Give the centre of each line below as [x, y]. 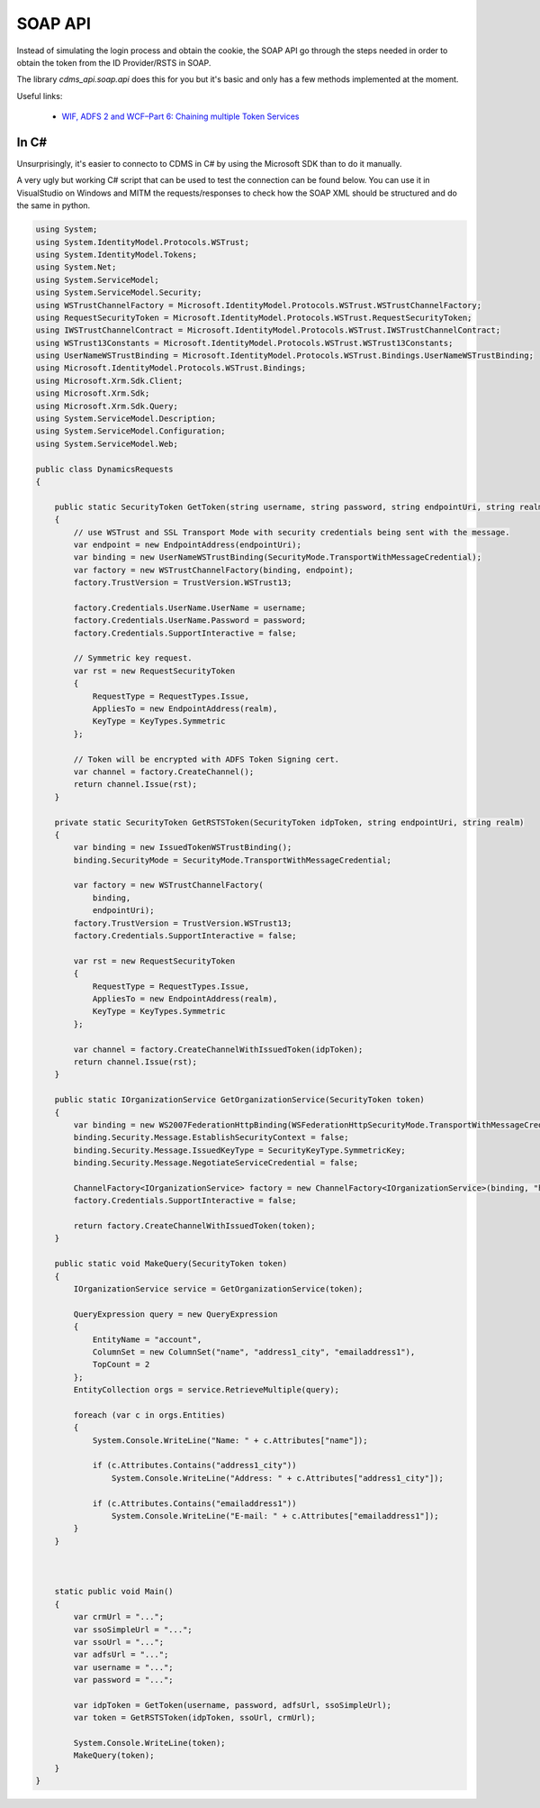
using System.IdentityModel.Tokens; [117, 254]
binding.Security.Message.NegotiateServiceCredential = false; [216, 1163]
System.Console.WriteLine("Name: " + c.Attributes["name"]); [230, 1440]
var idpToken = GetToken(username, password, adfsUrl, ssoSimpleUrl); [232, 1705]
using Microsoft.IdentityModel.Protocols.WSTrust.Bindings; [171, 368]
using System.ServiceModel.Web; [107, 443]
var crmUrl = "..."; [119, 1617]
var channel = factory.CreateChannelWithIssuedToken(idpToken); [218, 1049]
